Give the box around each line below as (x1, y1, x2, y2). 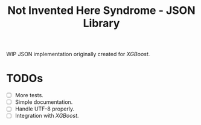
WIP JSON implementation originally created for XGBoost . (6, 51, 150, 58)
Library (83, 16, 120, 30)
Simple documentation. (14, 98, 73, 106)
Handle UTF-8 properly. (14, 105, 75, 112)
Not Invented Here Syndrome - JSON (7, 4, 196, 18)
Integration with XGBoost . (14, 112, 79, 120)
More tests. (14, 92, 43, 99)
